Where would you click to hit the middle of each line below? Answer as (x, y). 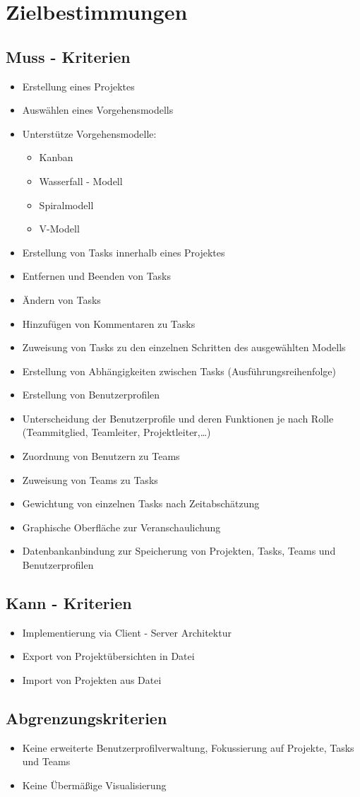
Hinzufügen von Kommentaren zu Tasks (109, 323)
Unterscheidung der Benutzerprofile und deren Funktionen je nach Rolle (178, 418)
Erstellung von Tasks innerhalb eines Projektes (124, 252)
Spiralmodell (66, 205)
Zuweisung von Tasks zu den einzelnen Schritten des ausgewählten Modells (184, 347)
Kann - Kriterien (69, 603)
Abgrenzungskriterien (86, 718)
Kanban (56, 157)
